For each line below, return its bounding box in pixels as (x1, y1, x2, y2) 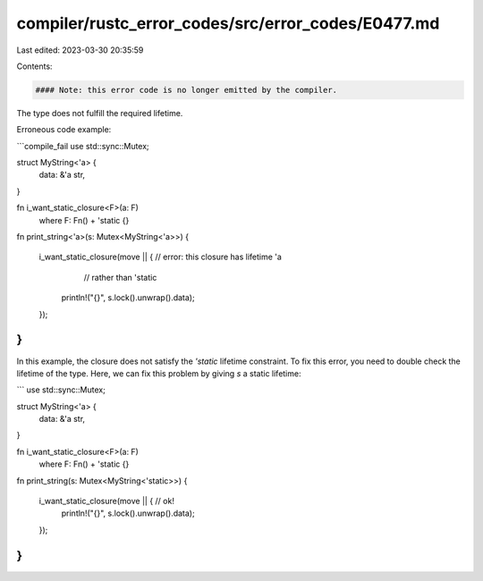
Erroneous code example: (16, 124, 112, 135)
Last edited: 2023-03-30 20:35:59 (16, 45, 144, 55)
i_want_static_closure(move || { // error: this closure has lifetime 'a (38, 251, 282, 263)
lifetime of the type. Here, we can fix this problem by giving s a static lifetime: (16, 367, 301, 379)
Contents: (16, 61, 53, 72)
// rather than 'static (83, 272, 157, 282)
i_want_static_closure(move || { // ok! (38, 496, 174, 507)
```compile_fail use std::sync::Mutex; (16, 140, 149, 151)
